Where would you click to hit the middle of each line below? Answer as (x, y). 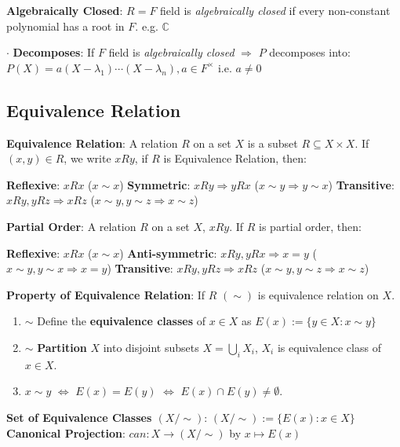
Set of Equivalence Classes (79, 417)
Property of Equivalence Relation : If (106, 294)
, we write (87, 158)
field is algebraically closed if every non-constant (275, 10)
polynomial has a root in (65, 26)
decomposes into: (310, 52)
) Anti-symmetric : (168, 253)
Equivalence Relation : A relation (92, 143)
